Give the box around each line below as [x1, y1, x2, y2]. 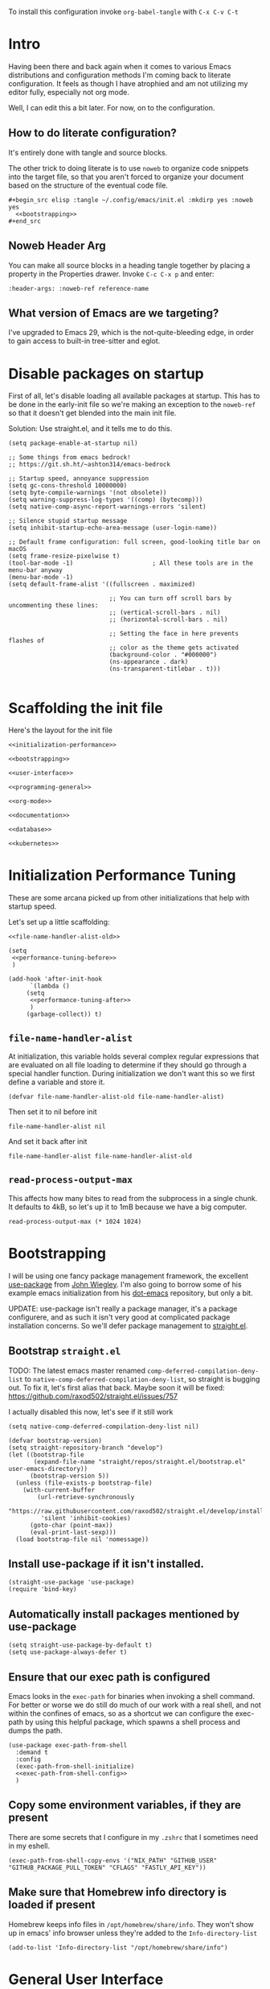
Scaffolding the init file [8, 698, 163, 717]
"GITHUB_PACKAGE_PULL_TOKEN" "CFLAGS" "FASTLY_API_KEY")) [8, 1863, 207, 1871]
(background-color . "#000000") [108, 651, 218, 659]
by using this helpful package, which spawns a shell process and [25, 1718, 241, 1726]
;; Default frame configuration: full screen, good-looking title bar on [8, 538, 261, 546]
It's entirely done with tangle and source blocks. [8, 147, 168, 157]
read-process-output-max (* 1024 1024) [8, 1217, 142, 1225]
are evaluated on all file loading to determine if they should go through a [8, 1060, 247, 1070]
